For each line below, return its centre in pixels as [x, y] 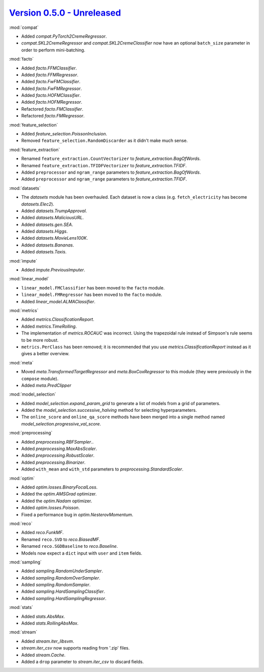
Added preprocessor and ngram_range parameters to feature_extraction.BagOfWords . [111, 172]
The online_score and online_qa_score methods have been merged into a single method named [123, 417]
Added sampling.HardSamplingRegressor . [64, 598]
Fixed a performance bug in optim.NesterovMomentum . [77, 515]
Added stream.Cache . [44, 655]
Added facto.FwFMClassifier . [51, 82]
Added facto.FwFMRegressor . [52, 89]
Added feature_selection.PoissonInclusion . [64, 134]
